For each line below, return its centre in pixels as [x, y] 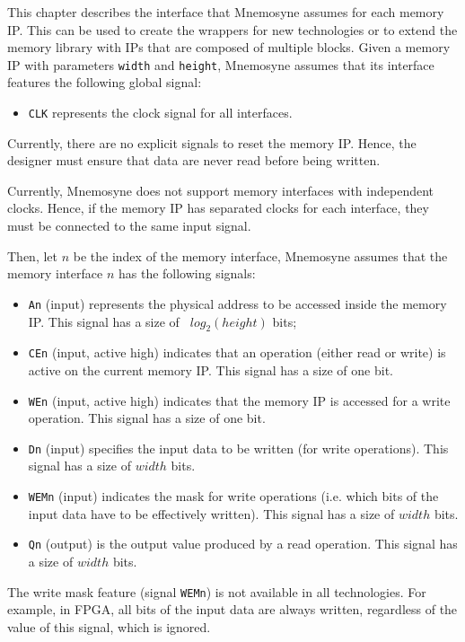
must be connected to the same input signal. [129, 226]
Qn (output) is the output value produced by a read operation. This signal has [243, 544]
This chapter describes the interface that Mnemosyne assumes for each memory [226, 12]
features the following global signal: [105, 82]
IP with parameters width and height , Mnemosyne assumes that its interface [221, 64]
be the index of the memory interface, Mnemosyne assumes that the [260, 255]
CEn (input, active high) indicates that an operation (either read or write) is [237, 352]
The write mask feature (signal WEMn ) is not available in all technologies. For [217, 591]
